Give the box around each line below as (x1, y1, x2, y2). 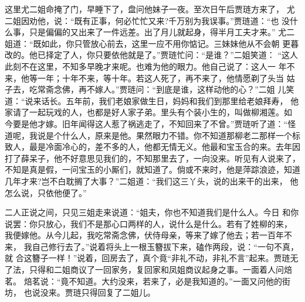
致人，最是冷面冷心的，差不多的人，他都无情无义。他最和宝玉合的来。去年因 (5, 140, 300, 153)
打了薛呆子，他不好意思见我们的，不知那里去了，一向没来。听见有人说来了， (5, 152, 300, 164)
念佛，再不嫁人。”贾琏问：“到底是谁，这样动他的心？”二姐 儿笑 (53, 83, 294, 95)
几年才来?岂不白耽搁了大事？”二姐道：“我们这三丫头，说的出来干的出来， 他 (5, 174, 299, 187)
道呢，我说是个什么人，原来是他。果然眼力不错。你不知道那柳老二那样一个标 (5, 129, 300, 141)
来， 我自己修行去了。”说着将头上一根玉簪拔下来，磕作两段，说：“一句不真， (5, 240, 299, 252)
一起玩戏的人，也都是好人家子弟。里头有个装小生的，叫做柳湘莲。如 (29, 106, 292, 118)
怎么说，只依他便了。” (5, 186, 87, 198)
